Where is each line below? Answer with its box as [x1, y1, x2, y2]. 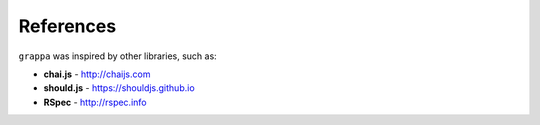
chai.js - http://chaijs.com [43, 68, 151, 80]
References [18, 15, 117, 37]
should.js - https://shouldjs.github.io [43, 82, 195, 94]
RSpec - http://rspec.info [43, 96, 147, 108]
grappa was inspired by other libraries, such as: [18, 50, 217, 62]
